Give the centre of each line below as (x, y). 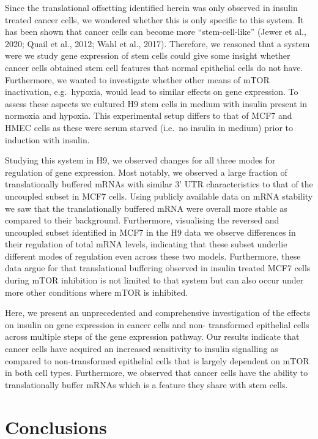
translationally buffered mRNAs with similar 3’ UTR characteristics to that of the (159, 184)
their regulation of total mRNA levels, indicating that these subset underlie (146, 244)
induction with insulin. (47, 139)
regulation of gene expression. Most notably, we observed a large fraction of (146, 172)
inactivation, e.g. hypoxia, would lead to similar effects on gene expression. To (152, 92)
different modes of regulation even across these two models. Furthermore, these (153, 256)
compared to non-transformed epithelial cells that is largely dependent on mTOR (157, 360)
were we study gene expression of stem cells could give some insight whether (148, 55)
